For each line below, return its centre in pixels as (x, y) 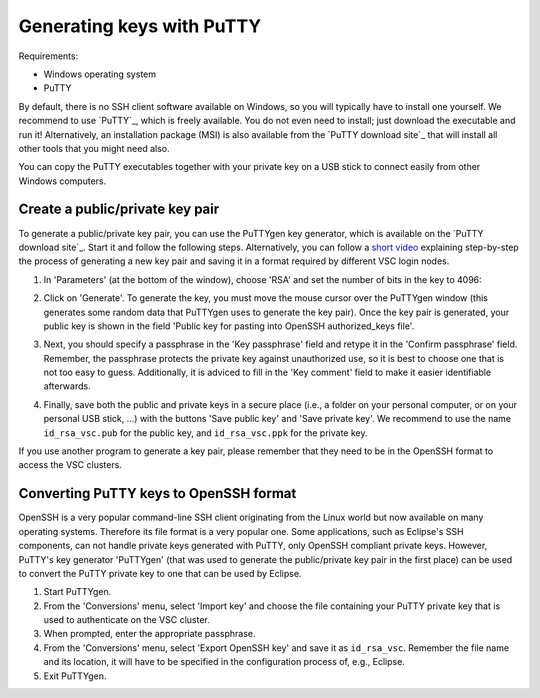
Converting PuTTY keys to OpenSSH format (157, 493)
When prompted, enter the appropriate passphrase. (149, 634)
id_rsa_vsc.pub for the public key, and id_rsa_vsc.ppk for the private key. (205, 432)
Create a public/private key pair (119, 209)
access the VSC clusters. (70, 465)
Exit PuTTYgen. (75, 676)
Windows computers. (62, 181)
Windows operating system (100, 74)
